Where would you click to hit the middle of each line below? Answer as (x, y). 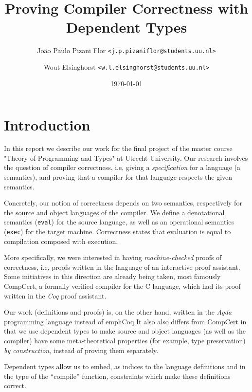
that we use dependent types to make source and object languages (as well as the (125, 331)
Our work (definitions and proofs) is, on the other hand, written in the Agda (118, 312)
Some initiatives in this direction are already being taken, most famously (112, 276)
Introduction (47, 125)
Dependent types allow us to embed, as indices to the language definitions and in (125, 366)
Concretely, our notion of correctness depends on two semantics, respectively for (123, 203)
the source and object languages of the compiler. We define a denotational (114, 212)
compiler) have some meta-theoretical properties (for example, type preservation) (125, 340)
